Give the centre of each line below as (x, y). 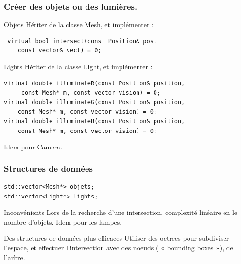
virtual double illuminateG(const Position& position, (95, 102)
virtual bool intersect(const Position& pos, (82, 41)
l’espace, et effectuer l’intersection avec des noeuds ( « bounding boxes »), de (119, 247)
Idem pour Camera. (33, 147)
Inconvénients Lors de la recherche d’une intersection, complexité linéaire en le (121, 212)
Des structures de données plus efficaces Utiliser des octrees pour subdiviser (117, 238)
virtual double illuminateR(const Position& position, (95, 83)
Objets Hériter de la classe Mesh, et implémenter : (79, 25)
